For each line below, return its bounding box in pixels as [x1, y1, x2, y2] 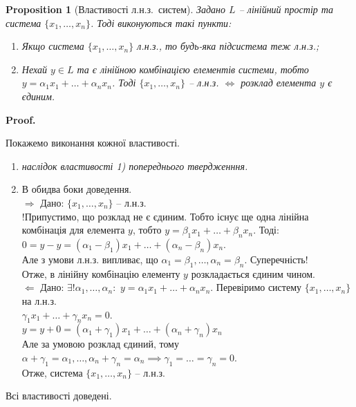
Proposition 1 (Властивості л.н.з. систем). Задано [6, 2, 226, 16]
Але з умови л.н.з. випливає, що [21, 252, 158, 266]
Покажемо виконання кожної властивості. [6, 135, 180, 150]
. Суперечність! [244, 252, 308, 266]
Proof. [6, 112, 36, 126]
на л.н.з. [21, 293, 57, 307]
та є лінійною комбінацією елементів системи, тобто [77, 61, 309, 76]
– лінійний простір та [238, 2, 334, 16]
